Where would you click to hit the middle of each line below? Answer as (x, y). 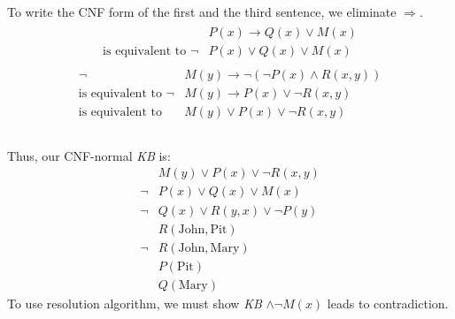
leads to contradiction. (388, 303)
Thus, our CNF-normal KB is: (89, 155)
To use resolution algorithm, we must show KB (135, 303)
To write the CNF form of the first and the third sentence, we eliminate (202, 12)
